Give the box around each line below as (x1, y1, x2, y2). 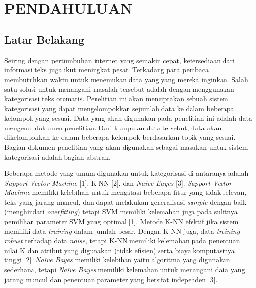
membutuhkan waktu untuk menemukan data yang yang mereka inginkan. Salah (4, 74, 248, 84)
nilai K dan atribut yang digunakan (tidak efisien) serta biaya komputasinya (4, 245, 235, 255)
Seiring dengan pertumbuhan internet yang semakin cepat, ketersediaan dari (4, 55, 235, 65)
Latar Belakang (4, 32, 85, 47)
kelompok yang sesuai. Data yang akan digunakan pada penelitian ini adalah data (4, 113, 252, 123)
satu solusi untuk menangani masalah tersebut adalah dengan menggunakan (4, 84, 234, 94)
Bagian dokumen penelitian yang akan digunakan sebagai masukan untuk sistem (4, 141, 248, 152)
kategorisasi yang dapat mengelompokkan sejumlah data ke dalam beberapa (4, 103, 234, 113)
